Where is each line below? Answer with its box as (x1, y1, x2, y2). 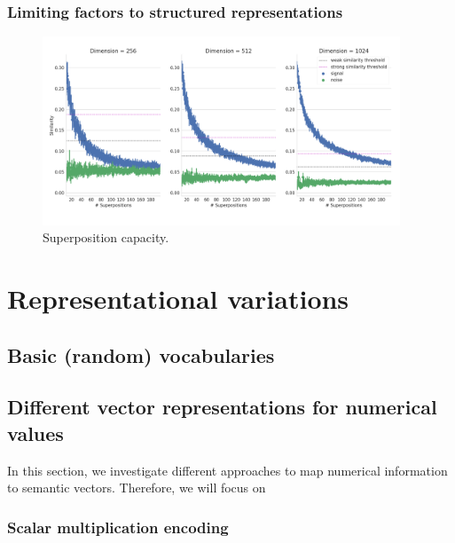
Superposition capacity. (43, 228, 169, 247)
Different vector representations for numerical (7, 393, 437, 421)
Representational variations (7, 280, 349, 316)
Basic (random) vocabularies (7, 341, 275, 368)
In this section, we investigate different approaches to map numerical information (7, 460, 448, 479)
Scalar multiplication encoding (7, 515, 229, 538)
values (7, 419, 64, 446)
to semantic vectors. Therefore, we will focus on (7, 478, 266, 497)
